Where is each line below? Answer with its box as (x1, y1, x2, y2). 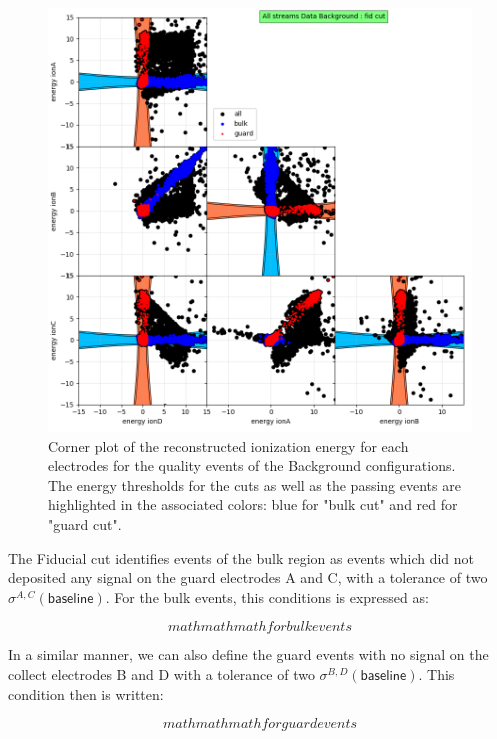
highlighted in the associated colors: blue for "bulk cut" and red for (48, 494, 458, 515)
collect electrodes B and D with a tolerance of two (8, 663, 315, 684)
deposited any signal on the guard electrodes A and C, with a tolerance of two (8, 567, 488, 588)
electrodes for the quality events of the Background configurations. (48, 455, 456, 476)
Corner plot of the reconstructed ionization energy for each (48, 435, 409, 456)
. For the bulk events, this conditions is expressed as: (105, 586, 429, 607)
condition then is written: (8, 683, 164, 704)
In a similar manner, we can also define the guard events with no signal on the (8, 644, 489, 665)
